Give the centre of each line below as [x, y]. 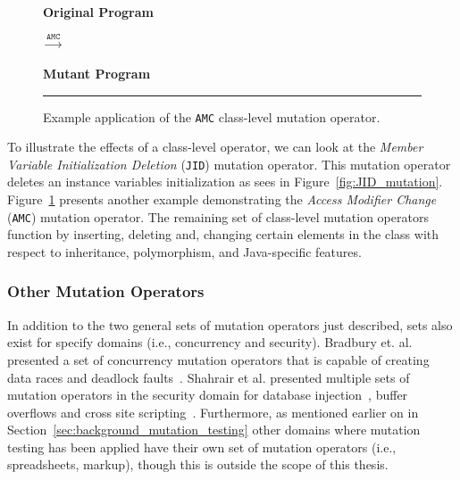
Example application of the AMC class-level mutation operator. [212, 116]
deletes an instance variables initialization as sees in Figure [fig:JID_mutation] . [225, 182]
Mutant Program [97, 73]
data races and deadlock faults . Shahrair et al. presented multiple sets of [209, 377]
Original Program [98, 12]
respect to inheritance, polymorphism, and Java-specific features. [184, 251]
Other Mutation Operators [106, 291]
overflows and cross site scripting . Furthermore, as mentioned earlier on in [213, 412]
